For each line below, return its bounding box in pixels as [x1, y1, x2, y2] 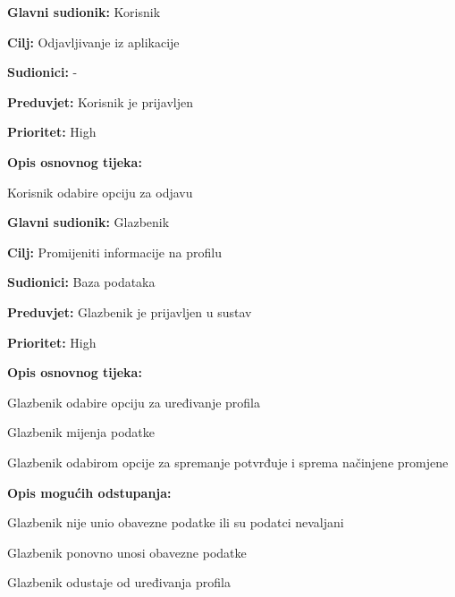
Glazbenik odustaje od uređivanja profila [7, 573, 231, 592]
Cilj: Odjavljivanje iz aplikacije [7, 32, 180, 51]
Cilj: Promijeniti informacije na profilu [7, 242, 222, 261]
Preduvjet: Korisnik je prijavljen [7, 92, 194, 111]
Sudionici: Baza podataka [7, 273, 156, 291]
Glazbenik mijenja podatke [7, 423, 156, 441]
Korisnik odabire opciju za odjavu [7, 182, 193, 201]
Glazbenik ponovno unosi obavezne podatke [7, 542, 247, 561]
